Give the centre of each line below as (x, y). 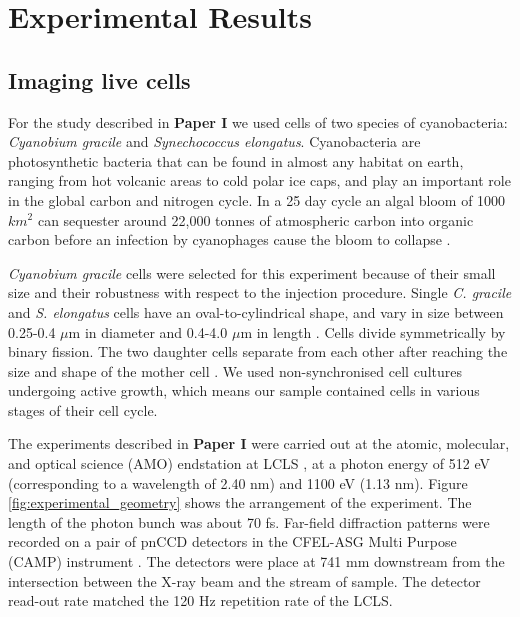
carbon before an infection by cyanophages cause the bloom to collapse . (229, 239)
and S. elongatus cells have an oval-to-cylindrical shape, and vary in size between (256, 311)
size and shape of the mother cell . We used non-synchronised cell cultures (235, 370)
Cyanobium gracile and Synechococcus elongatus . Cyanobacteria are (214, 141)
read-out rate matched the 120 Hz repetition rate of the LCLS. (200, 600)
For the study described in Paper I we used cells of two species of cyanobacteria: (258, 121)
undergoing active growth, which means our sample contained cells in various (244, 390)
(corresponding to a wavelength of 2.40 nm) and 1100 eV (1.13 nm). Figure (238, 482)
